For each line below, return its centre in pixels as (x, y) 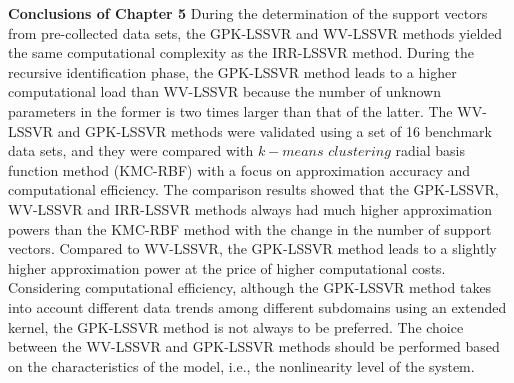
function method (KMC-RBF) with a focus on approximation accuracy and (239, 169)
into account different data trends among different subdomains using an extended (257, 306)
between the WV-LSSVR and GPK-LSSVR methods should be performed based (254, 346)
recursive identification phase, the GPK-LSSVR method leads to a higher (232, 71)
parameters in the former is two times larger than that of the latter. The (230, 110)
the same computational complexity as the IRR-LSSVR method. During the (241, 52)
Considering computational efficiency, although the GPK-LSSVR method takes (250, 287)
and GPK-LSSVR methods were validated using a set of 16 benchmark (274, 130)
